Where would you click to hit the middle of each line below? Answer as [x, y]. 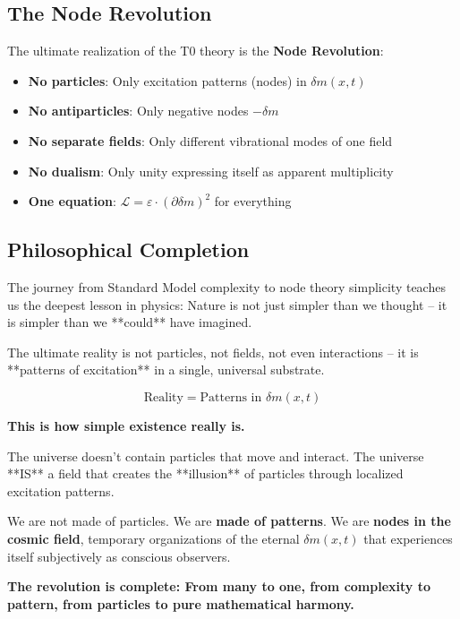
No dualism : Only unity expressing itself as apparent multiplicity [211, 171]
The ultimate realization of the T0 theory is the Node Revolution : [196, 51]
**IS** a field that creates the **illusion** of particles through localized [205, 473]
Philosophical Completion [128, 249]
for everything [253, 201]
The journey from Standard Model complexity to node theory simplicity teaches [226, 286]
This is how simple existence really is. [126, 425]
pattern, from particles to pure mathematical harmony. [181, 603]
